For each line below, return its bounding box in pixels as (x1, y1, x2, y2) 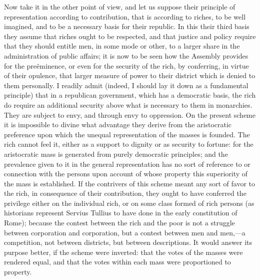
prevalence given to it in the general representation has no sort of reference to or (4, 158, 250, 169)
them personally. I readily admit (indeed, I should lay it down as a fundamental (4, 80, 248, 90)
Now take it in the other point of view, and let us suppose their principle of (4, 2, 235, 12)
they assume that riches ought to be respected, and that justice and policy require (4, 31, 256, 41)
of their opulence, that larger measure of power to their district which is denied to (4, 70, 255, 81)
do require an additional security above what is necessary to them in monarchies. (4, 99, 252, 110)
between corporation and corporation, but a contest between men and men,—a (4, 227, 245, 237)
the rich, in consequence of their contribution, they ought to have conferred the (4, 188, 246, 198)
